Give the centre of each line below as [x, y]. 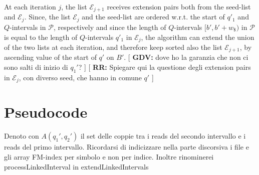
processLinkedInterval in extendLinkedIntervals [76, 166]
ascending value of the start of [50, 57]
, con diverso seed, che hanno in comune [80, 77]
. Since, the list [47, 17]
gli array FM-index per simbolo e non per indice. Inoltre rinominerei [109, 156]
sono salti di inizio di [36, 67]
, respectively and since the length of [110, 27]
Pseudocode [46, 112]
